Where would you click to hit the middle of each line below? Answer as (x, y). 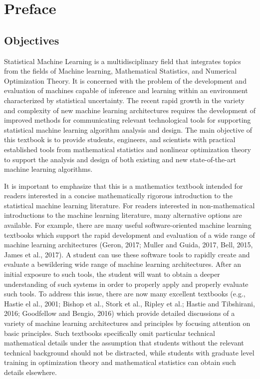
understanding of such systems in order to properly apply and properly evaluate (126, 284)
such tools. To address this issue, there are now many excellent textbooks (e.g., (125, 294)
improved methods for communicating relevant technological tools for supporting (128, 120)
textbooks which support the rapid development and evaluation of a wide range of (130, 235)
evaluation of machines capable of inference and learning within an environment (126, 90)
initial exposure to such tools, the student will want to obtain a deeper (112, 274)
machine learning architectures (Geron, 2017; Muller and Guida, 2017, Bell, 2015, (129, 245)
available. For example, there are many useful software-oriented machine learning (128, 225)
